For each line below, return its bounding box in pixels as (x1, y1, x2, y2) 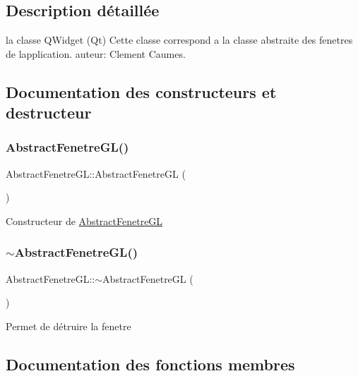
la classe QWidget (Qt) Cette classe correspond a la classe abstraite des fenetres (6, 32, 353, 47)
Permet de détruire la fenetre (6, 318, 131, 333)
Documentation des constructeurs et (6, 80, 277, 102)
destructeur (6, 102, 92, 123)
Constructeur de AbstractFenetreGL (6, 213, 163, 228)
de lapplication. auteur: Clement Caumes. (6, 46, 186, 61)
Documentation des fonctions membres (6, 353, 295, 375)
